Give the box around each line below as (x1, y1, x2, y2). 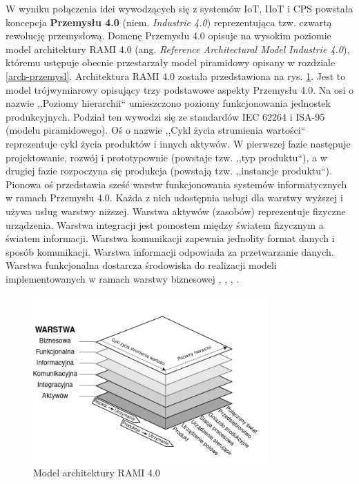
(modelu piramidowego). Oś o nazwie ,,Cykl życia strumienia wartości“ (6, 123, 306, 137)
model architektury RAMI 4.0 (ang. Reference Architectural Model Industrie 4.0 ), (6, 41, 350, 56)
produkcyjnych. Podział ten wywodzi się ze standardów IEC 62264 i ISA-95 (6, 109, 325, 123)
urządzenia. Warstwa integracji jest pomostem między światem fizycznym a (6, 217, 324, 232)
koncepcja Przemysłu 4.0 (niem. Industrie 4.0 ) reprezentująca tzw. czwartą (6, 14, 332, 29)
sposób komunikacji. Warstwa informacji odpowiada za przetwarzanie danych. (6, 244, 334, 259)
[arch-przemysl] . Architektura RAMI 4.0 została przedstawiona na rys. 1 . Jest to (6, 68, 346, 83)
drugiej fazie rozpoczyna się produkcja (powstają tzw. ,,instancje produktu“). (6, 163, 332, 178)
